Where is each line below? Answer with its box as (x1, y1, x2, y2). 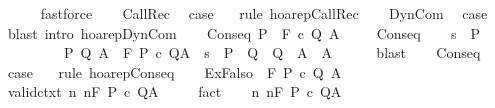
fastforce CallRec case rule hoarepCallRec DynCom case (40, 3, 488, 23)
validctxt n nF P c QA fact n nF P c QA (7, 81, 342, 102)
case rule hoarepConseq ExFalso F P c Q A (7, 61, 342, 82)
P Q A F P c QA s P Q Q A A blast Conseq (63, 42, 481, 63)
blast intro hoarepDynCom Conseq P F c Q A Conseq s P (7, 22, 481, 43)
